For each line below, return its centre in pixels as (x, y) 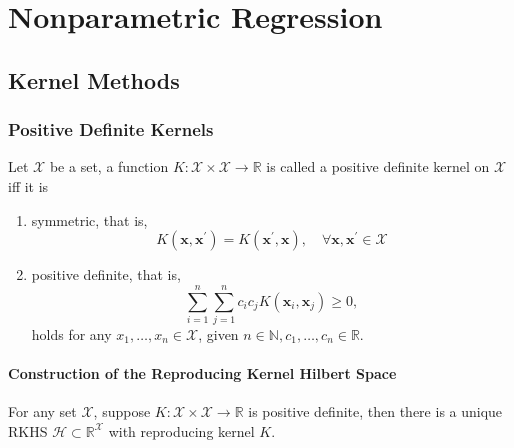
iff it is (28, 185)
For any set (42, 411)
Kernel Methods (94, 79)
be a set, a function (109, 166)
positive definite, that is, (106, 274)
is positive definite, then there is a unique (375, 411)
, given (218, 333)
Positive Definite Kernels (111, 129)
